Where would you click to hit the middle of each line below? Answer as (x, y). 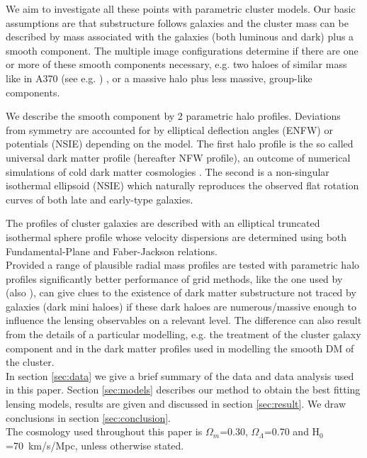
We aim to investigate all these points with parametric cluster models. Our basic (181, 9)
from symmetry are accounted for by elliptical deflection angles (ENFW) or (169, 129)
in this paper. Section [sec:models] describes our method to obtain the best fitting (183, 390)
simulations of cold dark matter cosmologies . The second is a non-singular (168, 171)
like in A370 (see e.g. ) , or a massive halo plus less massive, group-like (159, 78)
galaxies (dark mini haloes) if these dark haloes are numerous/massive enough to (181, 306)
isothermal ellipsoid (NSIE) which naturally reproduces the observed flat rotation (182, 185)
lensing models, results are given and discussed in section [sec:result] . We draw (176, 404)
